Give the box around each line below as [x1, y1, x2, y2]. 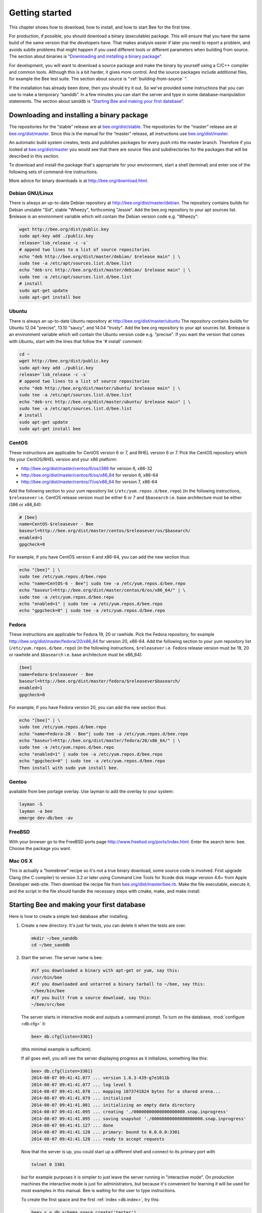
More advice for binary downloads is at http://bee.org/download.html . [9, 178, 148, 184]
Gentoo [9, 778, 27, 785]
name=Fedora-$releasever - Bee [19, 672, 94, 677]
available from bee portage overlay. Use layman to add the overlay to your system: [9, 788, 174, 794]
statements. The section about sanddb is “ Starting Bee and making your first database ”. [9, 98, 184, 104]
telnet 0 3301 [31, 1162, 65, 1167]
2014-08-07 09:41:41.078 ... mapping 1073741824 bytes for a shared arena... [31, 1089, 221, 1094]
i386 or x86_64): [9, 501, 42, 507]
